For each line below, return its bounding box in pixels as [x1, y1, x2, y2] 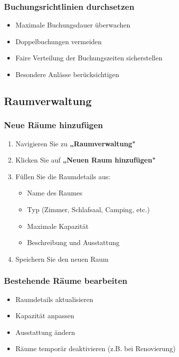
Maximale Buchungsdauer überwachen [15, 20, 131, 30]
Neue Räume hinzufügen [4, 119, 103, 131]
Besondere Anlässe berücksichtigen [15, 69, 119, 79]
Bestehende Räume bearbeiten [4, 275, 128, 287]
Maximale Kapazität [27, 220, 89, 231]
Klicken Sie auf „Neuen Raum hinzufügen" [15, 155, 156, 165]
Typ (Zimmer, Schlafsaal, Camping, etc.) [27, 204, 150, 214]
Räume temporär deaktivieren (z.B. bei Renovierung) [15, 343, 176, 354]
